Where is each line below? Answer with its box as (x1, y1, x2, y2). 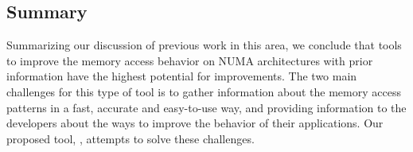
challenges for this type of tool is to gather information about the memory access (6, 83, 401, 99)
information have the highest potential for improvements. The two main (6, 68, 357, 84)
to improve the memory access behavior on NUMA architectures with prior (6, 52, 373, 68)
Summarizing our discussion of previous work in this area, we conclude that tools (6, 37, 402, 53)
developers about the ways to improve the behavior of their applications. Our (6, 115, 384, 131)
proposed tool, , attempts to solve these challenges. (6, 130, 255, 146)
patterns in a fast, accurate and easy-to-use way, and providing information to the (6, 99, 407, 115)
